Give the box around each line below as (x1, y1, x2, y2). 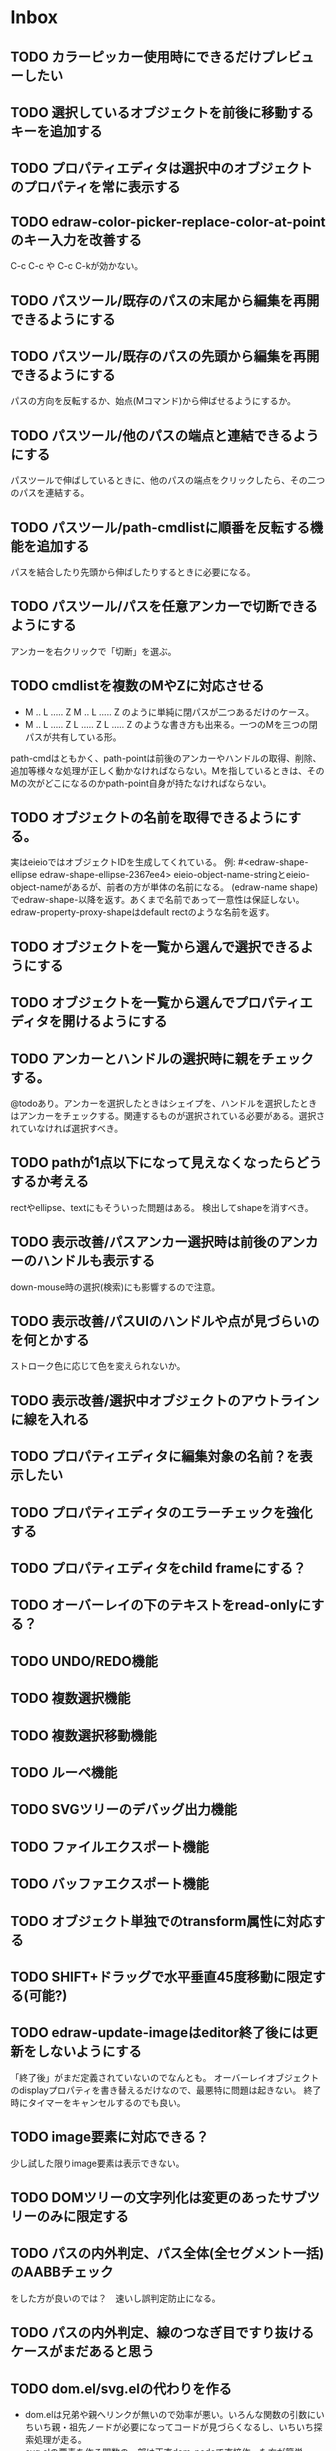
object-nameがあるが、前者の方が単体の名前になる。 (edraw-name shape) (10, 881, 319, 893)
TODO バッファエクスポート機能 (10, 1876, 210, 1893)
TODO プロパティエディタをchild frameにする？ (10, 1560, 307, 1577)
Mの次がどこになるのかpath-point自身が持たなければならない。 (10, 777, 272, 789)
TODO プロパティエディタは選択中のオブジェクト (10, 160, 313, 177)
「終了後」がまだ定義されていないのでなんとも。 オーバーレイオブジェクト (10, 2071, 320, 2083)
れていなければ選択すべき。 (10, 1122, 123, 1135)
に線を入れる (10, 1411, 90, 1428)
